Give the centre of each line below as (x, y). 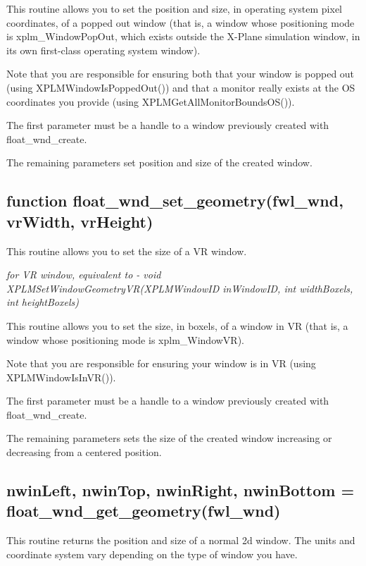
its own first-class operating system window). (103, 50)
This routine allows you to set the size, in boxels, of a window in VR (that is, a (177, 325)
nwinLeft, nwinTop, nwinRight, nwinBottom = (181, 490)
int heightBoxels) (43, 302)
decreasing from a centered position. (84, 452)
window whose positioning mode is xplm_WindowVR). (126, 339)
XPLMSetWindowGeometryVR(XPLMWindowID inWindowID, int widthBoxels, (180, 288)
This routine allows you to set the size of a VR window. (127, 251)
